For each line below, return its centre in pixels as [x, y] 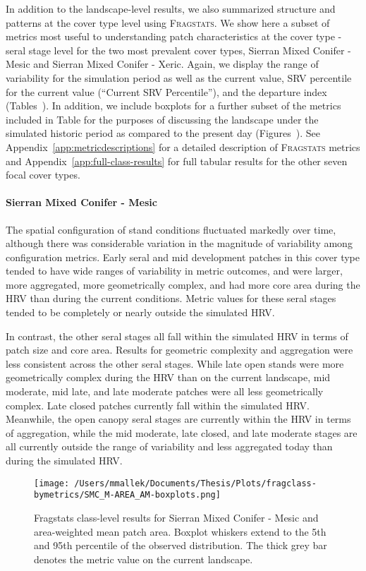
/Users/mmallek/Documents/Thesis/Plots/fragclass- [195, 483]
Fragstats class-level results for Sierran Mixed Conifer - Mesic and [176, 517]
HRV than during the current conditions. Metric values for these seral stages [171, 298]
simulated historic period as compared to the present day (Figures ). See [163, 133]
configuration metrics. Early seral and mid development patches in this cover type [183, 257]
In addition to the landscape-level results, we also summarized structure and [171, 8]
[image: [52, 483]
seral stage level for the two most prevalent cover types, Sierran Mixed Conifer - [178, 50]
